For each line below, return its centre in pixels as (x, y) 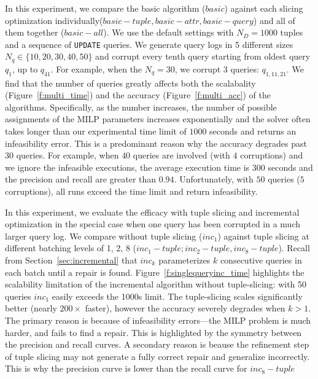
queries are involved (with (181, 155)
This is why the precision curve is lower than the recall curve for (126, 368)
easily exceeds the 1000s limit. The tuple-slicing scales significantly (177, 296)
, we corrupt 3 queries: (217, 68)
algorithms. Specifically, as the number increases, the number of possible (141, 107)
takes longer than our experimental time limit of (96, 131)
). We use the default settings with (169, 32)
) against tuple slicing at (263, 236)
